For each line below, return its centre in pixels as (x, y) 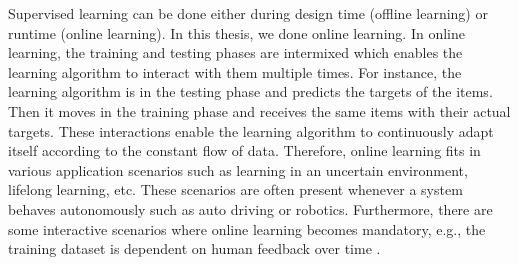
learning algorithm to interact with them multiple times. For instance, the (235, 71)
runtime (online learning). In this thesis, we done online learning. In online (236, 32)
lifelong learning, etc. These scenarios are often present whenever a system (235, 189)
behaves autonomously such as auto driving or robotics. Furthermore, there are (250, 208)
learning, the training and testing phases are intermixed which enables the (235, 52)
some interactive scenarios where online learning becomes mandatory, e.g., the (247, 228)
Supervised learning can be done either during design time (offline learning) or (248, 13)
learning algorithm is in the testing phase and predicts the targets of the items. (250, 91)
